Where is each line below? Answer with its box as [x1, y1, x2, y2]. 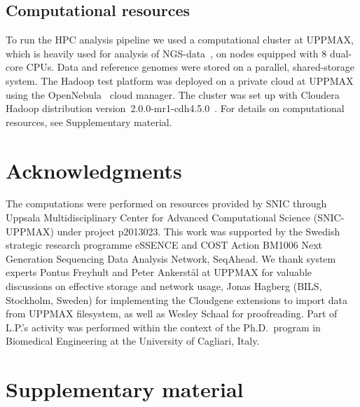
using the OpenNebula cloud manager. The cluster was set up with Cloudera [6, 87, 340, 102]
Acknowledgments [6, 156, 182, 184]
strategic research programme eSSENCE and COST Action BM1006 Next [6, 237, 323, 252]
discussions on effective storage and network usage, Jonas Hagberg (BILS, [6, 279, 322, 294]
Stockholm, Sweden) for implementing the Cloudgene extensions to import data [6, 292, 347, 307]
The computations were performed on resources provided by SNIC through [6, 196, 327, 211]
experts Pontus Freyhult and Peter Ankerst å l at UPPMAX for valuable [6, 265, 312, 280]
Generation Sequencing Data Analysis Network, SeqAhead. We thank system [6, 251, 336, 265]
